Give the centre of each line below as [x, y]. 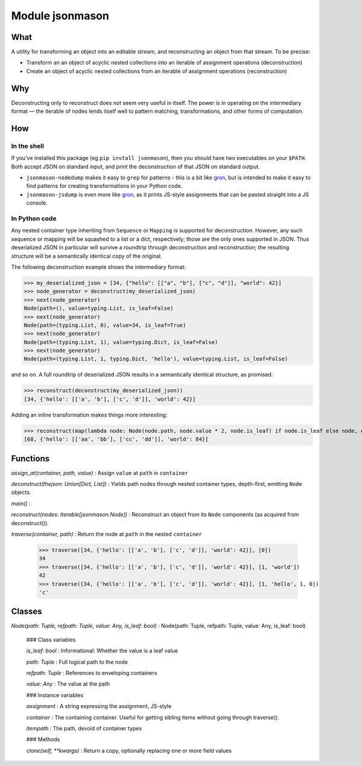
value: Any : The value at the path [68, 684]
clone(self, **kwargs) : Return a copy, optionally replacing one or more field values [129, 750]
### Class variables [51, 639]
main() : [21, 503]
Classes [27, 612]
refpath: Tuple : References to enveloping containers [92, 673]
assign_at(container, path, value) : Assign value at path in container [100, 473]
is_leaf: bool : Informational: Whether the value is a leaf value [102, 651]
